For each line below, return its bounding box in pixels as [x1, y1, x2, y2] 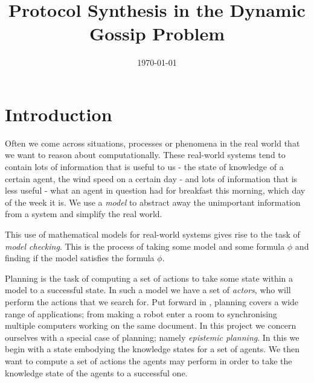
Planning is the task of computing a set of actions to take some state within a [5, 271, 293, 284]
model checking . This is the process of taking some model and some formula [5, 239, 285, 252]
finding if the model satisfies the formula [5, 252, 155, 264]
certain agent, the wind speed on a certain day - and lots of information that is [5, 172, 298, 185]
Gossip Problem [89, 21, 225, 46]
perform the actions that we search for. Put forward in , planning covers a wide [5, 295, 299, 308]
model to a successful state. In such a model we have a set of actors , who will [5, 283, 291, 296]
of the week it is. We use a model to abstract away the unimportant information [5, 195, 301, 208]
